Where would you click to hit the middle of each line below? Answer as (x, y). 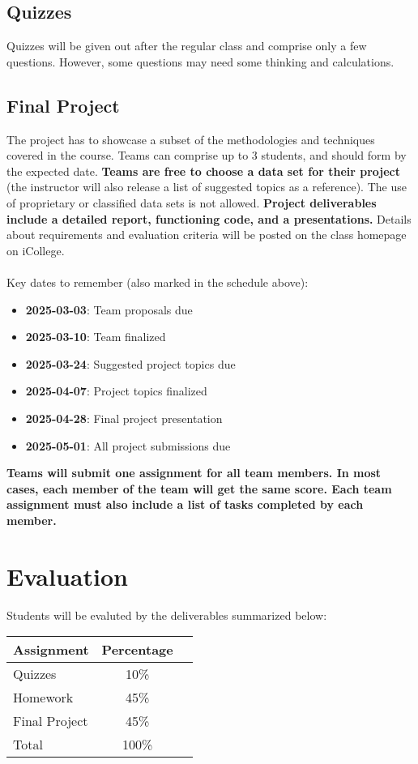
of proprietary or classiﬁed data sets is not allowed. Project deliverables (192, 202)
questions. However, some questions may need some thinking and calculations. (200, 61)
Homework (43, 698)
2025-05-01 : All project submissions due (128, 445)
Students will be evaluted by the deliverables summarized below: (167, 615)
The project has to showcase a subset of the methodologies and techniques (191, 139)
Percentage (137, 650)
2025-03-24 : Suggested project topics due (130, 363)
